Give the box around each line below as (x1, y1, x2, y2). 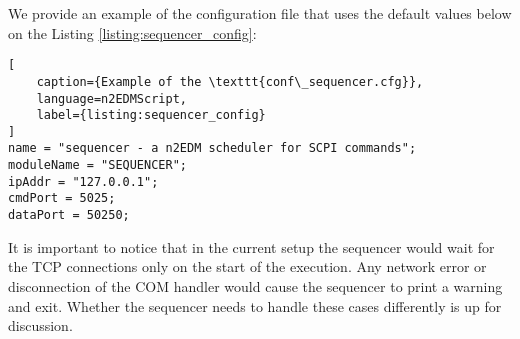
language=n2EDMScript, (36, 91, 187, 106)
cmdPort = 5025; (8, 191, 116, 206)
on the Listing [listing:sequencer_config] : (8, 22, 257, 43)
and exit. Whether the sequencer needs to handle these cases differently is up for (8, 295, 502, 316)
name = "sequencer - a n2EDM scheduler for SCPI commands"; (8, 141, 417, 156)
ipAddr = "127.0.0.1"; (8, 174, 159, 189)
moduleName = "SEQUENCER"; (8, 158, 187, 173)
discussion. (8, 315, 73, 336)
